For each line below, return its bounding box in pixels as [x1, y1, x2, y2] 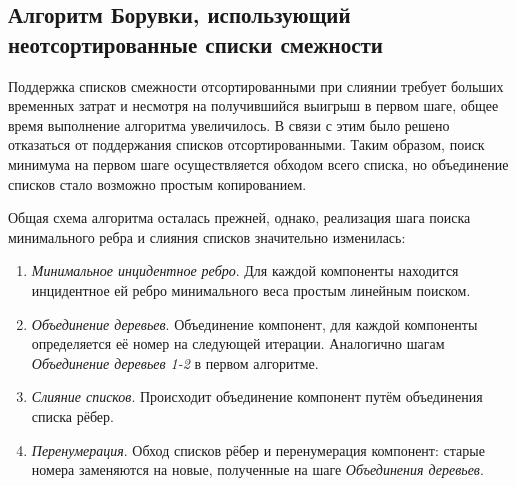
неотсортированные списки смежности [8, 28, 383, 59]
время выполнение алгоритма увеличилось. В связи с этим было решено [8, 114, 450, 135]
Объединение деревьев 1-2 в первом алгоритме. [31, 352, 319, 373]
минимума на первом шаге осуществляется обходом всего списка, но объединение [8, 153, 509, 174]
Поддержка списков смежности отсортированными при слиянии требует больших [8, 75, 504, 96]
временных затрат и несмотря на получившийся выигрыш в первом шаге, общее [8, 95, 499, 116]
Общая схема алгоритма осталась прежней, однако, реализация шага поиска [8, 207, 471, 228]
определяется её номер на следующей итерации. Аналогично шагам [31, 333, 445, 354]
